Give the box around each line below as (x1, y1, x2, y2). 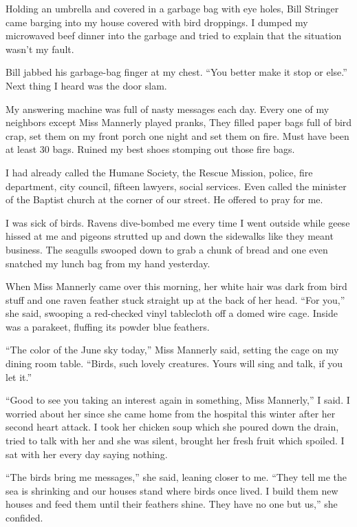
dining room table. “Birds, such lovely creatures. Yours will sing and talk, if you (6, 356, 343, 371)
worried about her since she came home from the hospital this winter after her (6, 406, 336, 420)
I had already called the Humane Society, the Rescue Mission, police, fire (6, 165, 313, 179)
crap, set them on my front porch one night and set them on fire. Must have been (6, 128, 349, 143)
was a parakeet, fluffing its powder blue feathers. (6, 319, 210, 333)
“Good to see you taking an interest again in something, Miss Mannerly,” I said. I (6, 393, 350, 407)
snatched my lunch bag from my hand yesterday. (6, 256, 210, 270)
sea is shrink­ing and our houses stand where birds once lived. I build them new (6, 483, 338, 497)
